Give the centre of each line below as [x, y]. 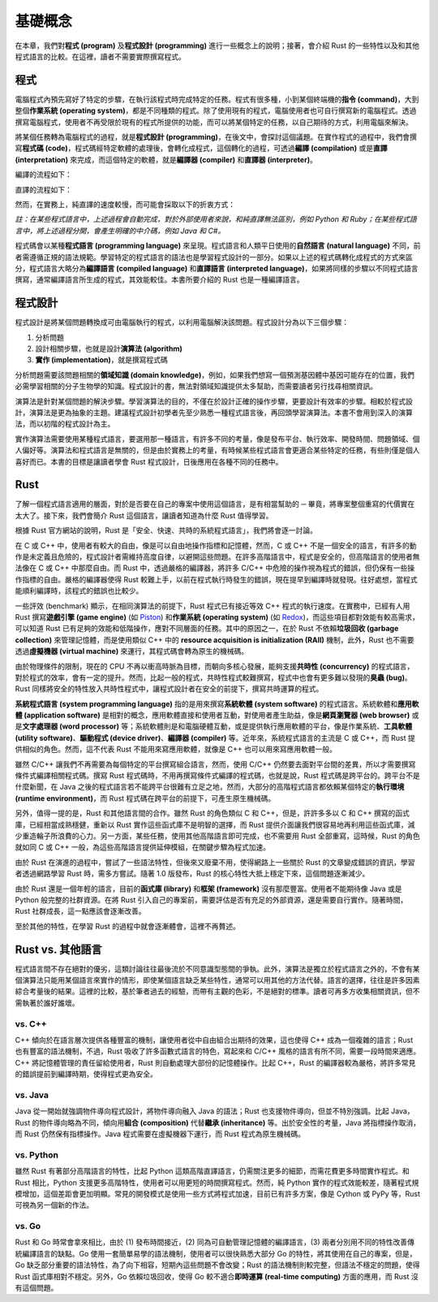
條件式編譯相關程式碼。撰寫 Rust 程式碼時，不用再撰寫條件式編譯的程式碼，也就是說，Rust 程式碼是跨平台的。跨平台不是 [218, 776]
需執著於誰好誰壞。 [47, 1002]
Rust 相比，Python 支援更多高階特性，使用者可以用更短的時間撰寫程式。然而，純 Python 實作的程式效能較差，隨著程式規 [217, 1183]
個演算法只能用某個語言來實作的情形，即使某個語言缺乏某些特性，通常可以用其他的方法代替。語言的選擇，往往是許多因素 [217, 980]
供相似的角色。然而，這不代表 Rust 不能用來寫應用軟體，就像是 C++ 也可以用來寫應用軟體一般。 [176, 749]
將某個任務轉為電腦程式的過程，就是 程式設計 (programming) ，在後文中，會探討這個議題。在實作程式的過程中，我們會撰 [216, 137]
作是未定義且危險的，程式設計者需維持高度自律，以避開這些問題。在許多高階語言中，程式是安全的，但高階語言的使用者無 [217, 556]
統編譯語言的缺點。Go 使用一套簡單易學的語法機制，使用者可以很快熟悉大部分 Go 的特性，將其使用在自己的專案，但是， [216, 1253]
